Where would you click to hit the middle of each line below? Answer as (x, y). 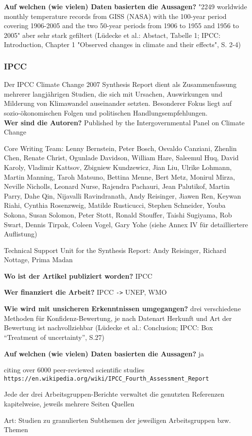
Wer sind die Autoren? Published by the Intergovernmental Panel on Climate (124, 122)
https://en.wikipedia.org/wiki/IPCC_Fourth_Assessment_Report (107, 378)
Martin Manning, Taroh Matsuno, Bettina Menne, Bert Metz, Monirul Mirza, (119, 176)
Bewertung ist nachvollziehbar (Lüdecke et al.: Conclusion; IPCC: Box (109, 327)
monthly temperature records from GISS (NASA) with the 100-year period (115, 16)
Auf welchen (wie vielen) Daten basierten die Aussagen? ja (104, 353)
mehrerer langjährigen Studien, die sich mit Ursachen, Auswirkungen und (113, 93)
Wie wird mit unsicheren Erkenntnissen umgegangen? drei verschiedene (122, 309)
